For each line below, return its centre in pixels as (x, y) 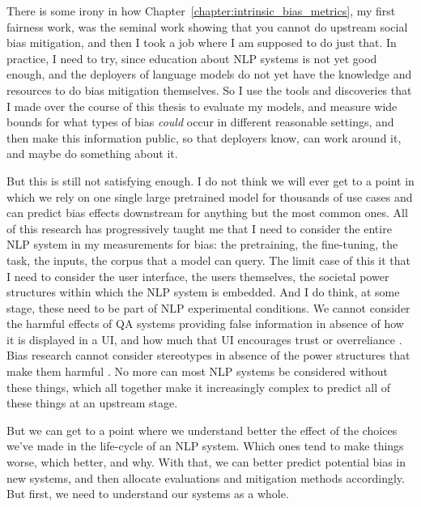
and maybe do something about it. (92, 153)
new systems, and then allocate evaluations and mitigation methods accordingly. (206, 477)
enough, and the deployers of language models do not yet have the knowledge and (209, 74)
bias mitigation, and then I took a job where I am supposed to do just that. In (202, 43)
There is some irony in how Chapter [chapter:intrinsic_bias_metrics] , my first (201, 11)
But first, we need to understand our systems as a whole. (148, 494)
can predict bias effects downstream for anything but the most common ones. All (207, 213)
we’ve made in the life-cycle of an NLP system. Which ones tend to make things (205, 446)
